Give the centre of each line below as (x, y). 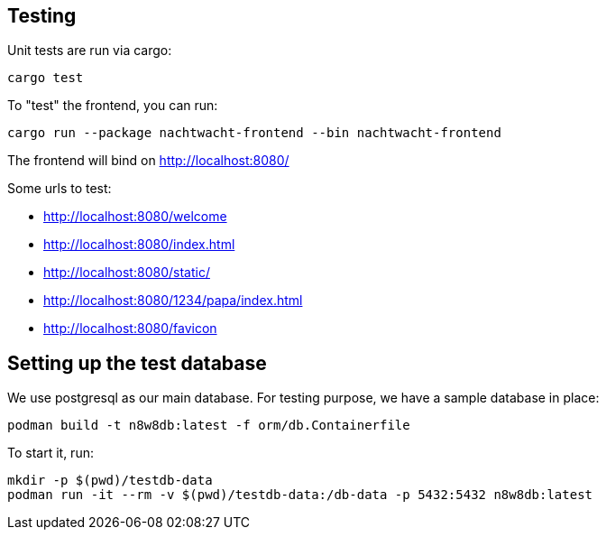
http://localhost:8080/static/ (127, 273)
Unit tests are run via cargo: (90, 51)
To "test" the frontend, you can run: (113, 106)
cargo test (46, 78)
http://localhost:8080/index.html (139, 245)
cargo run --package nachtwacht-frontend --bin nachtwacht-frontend (254, 133)
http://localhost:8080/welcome (135, 217)
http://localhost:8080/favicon (130, 329)
